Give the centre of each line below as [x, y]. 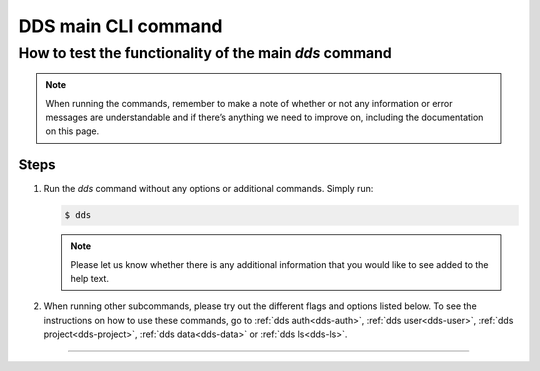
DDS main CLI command [120, 26]
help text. [90, 279]
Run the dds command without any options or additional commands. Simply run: [208, 189]
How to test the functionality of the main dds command [205, 53]
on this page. [72, 131]
